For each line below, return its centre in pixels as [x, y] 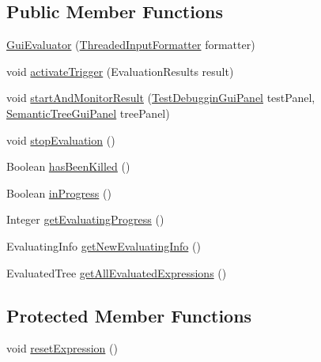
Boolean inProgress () [59, 192]
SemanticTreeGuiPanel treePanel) [88, 113]
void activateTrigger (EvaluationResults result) [120, 71]
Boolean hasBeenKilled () [68, 166]
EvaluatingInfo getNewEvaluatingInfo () [104, 245]
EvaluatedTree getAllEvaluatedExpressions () [117, 272]
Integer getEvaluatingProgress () [85, 219]
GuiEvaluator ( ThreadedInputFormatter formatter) [131, 45]
